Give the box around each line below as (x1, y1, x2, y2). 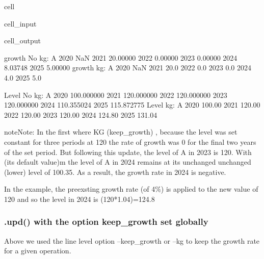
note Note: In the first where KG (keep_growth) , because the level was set (4, 126, 237, 137)
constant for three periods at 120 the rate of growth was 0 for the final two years (4, 136, 256, 147)
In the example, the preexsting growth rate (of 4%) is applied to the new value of (4, 184, 258, 194)
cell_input (4, 18, 37, 29)
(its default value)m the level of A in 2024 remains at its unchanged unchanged (4, 157, 251, 167)
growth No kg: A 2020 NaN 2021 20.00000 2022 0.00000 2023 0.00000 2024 (4, 52, 237, 63)
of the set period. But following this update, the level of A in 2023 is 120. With (4, 146, 252, 157)
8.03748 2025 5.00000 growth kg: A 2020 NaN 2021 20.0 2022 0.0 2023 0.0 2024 (4, 62, 251, 73)
